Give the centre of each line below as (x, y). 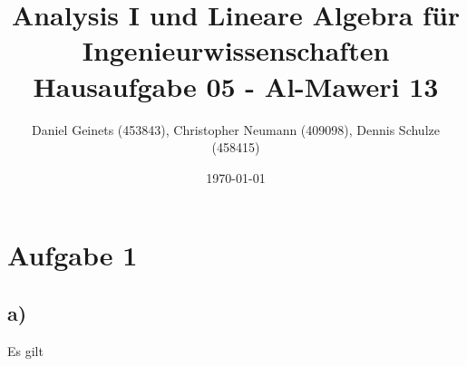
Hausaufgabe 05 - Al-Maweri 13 (236, 86)
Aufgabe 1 (73, 255)
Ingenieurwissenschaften (236, 50)
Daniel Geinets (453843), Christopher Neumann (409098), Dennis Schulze (236, 129)
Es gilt (25, 350)
